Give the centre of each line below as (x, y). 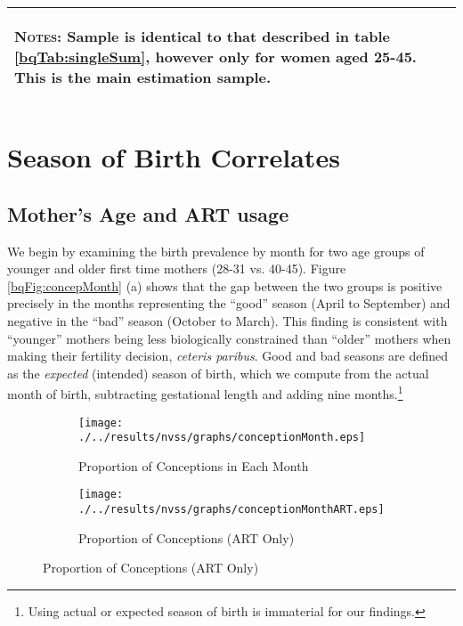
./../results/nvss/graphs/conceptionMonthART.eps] (231, 510)
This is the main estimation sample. (143, 77)
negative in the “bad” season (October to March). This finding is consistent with (227, 320)
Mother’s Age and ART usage (148, 213)
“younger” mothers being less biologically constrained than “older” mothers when (229, 338)
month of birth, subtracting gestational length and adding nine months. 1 (205, 392)
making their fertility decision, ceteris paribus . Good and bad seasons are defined (228, 356)
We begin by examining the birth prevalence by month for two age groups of (216, 251)
